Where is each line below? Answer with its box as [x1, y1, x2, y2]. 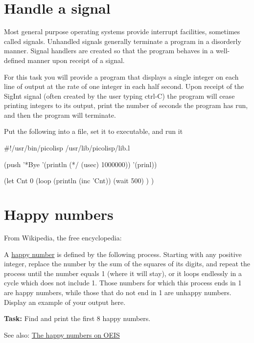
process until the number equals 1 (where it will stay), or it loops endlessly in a [4, 268, 242, 278]
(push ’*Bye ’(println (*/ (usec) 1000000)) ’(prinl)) [4, 159, 157, 169]
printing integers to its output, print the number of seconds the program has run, [4, 100, 248, 110]
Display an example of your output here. [4, 297, 126, 307]
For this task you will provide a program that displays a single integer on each [4, 71, 239, 82]
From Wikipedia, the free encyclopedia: [4, 232, 122, 242]
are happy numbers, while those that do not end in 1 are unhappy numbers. [4, 287, 231, 297]
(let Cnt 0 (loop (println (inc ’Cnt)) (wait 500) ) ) [4, 175, 154, 186]
